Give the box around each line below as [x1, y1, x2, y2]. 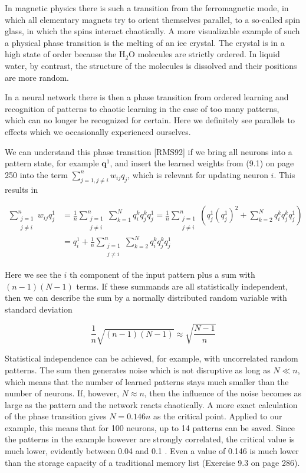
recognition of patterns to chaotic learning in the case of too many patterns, [5, 102, 279, 114]
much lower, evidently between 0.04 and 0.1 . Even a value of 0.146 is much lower [5, 445, 299, 457]
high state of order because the [5, 48, 117, 60]
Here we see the [5, 268, 61, 280]
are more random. [5, 71, 70, 83]
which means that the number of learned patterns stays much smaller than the [5, 375, 289, 387]
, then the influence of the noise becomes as [144, 387, 301, 399]
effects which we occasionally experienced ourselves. [5, 125, 191, 137]
